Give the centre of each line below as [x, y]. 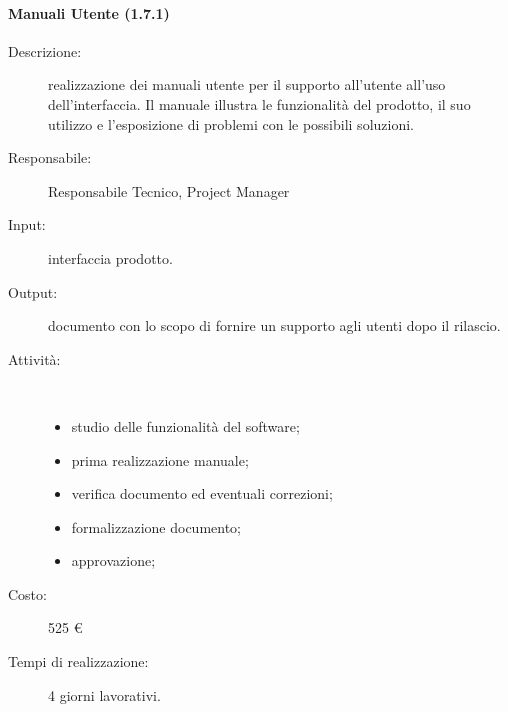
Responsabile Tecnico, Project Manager [169, 190]
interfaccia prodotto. [110, 257]
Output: [33, 291]
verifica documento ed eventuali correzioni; [202, 493]
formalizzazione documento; [156, 526]
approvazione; [113, 560]
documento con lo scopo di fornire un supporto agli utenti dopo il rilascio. [274, 325]
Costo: [27, 593]
